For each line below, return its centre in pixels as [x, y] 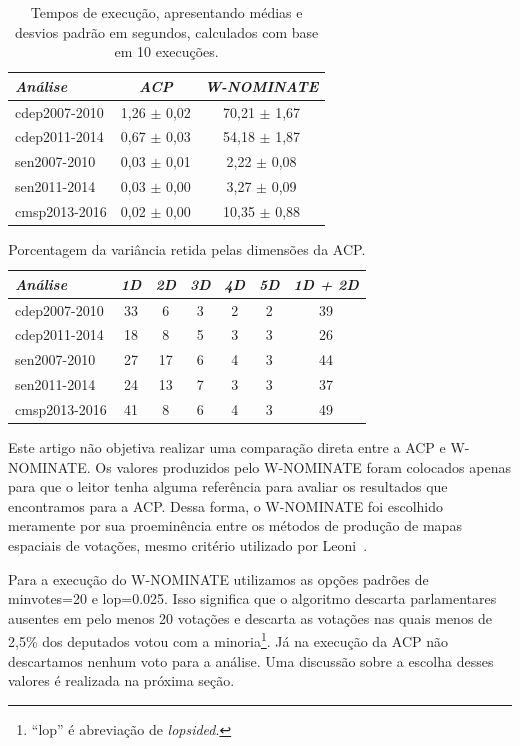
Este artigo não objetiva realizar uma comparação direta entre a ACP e [227, 447]
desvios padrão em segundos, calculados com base [166, 31]
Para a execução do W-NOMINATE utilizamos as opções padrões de [218, 578]
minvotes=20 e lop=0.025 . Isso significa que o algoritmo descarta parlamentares [252, 598]
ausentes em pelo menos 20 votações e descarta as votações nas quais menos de [250, 617]
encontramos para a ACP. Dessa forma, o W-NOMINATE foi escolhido [225, 505]
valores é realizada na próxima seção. [121, 680]
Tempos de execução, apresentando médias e [166, 12]
